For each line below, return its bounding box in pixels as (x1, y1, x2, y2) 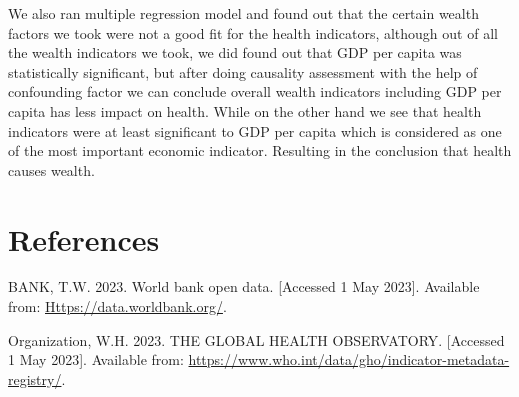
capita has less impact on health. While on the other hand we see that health (8, 100, 482, 121)
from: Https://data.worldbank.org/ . (8, 296, 227, 317)
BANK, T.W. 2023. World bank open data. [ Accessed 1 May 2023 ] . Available (8, 276, 480, 297)
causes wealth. (8, 159, 95, 180)
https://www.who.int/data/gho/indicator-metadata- (188, 349, 510, 370)
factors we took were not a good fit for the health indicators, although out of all (8, 22, 498, 43)
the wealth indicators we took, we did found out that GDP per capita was (8, 42, 462, 63)
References (8, 218, 160, 259)
